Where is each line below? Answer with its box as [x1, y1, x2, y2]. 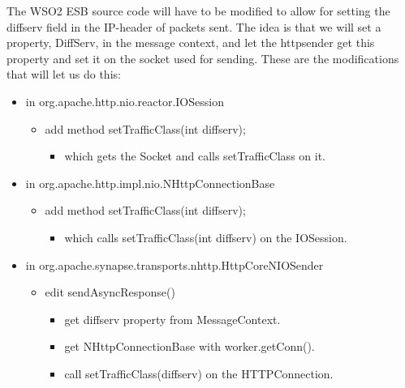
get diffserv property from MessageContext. [64, 310, 281, 327]
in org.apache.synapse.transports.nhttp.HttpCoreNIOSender [25, 256, 324, 273]
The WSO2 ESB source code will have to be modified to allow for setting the [6, 2, 390, 19]
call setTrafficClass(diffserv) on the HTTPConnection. [64, 365, 334, 382]
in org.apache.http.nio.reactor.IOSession [25, 92, 224, 109]
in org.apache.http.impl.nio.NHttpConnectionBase [25, 174, 275, 191]
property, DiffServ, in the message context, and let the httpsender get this [6, 34, 375, 51]
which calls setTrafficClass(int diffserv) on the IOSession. [64, 228, 347, 245]
